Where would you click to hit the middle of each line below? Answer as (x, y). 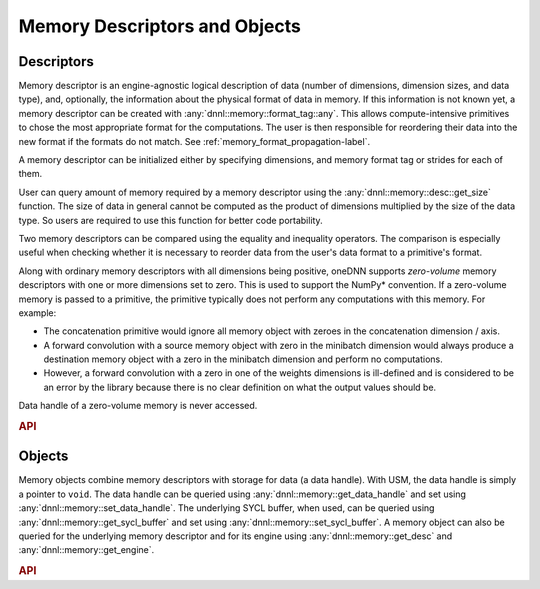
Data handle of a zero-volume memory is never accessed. (138, 406)
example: (37, 312)
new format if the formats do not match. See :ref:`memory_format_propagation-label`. (194, 141)
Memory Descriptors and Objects (160, 26)
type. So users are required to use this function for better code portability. (171, 220)
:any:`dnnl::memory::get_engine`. (86, 550)
